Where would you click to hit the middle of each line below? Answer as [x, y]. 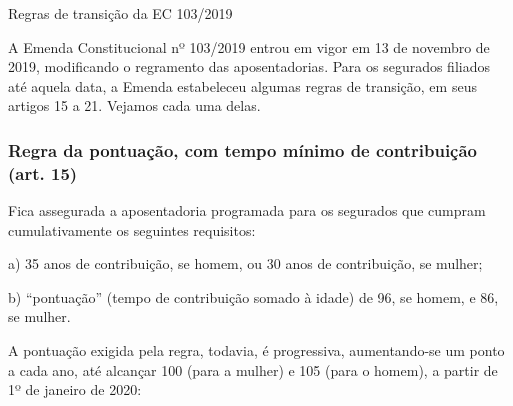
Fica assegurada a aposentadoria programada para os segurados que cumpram [247, 210]
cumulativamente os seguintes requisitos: [132, 229]
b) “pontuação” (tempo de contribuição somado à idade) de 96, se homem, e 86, [253, 296]
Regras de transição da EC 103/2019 [120, 13]
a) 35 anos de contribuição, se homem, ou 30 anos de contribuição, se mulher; [245, 263]
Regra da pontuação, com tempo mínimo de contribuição [243, 149]
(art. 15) [43, 172]
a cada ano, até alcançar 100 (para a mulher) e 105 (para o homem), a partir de [253, 369]
